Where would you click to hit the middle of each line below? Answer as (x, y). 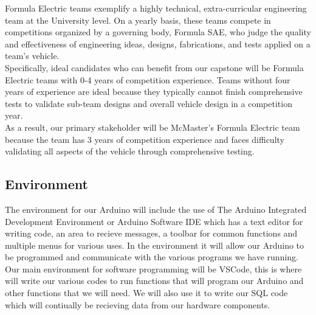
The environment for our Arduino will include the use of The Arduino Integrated (156, 209)
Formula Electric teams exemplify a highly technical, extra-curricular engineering (156, 8)
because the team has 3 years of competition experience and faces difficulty (145, 139)
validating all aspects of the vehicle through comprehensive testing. (130, 151)
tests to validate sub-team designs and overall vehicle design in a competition (149, 103)
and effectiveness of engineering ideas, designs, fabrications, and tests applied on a (158, 43)
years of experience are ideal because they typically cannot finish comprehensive (154, 92)
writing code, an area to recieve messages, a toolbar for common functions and (151, 233)
